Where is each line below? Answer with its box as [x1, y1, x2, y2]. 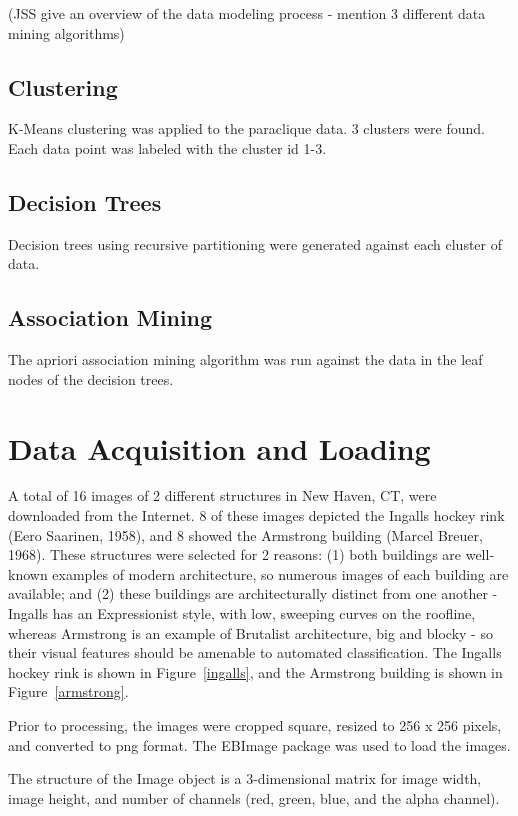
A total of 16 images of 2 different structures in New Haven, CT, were [8, 485, 437, 506]
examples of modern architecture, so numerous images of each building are [52, 563, 509, 584]
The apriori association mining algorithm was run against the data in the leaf [8, 349, 483, 370]
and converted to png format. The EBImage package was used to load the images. [8, 734, 511, 755]
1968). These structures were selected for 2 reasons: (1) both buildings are [8, 544, 462, 565]
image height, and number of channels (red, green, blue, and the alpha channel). [8, 787, 500, 808]
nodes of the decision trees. [8, 368, 174, 389]
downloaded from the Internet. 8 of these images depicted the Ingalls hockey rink [8, 505, 505, 526]
